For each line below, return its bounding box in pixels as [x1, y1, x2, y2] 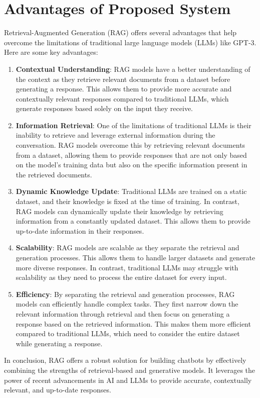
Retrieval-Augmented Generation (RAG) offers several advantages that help [4, 27, 237, 38]
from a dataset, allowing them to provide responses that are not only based [16, 149, 247, 160]
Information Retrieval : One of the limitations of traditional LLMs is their [16, 120, 251, 130]
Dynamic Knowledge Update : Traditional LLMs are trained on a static [16, 186, 247, 196]
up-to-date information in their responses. [16, 225, 144, 236]
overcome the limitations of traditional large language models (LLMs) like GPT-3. [4, 37, 256, 47]
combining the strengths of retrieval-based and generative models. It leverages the [4, 364, 255, 375]
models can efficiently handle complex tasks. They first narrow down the [16, 298, 238, 309]
